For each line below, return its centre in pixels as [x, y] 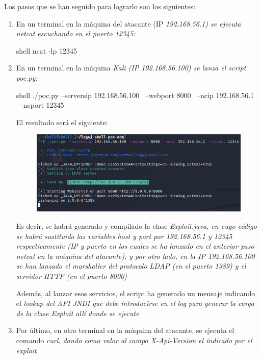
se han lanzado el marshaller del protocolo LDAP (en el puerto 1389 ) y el [131, 266]
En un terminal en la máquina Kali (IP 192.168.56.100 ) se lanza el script [131, 68]
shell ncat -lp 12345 [46, 50]
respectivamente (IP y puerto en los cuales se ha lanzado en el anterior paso [135, 246]
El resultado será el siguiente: [62, 122]
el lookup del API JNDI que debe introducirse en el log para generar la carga [135, 303]
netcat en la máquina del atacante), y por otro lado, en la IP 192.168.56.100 [135, 256]
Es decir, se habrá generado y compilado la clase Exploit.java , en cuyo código [136, 226]
